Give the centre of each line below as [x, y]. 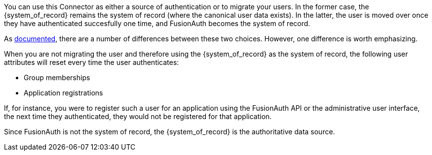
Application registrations [63, 93]
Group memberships [57, 77]
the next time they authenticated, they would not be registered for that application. [138, 116]
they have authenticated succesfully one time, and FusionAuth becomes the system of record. [157, 23]
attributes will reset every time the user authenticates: [92, 62]
